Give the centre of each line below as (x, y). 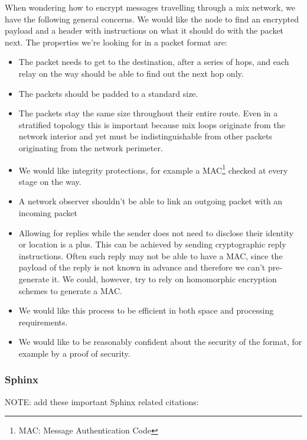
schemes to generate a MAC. (70, 290)
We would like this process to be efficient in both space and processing (146, 310)
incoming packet (48, 212)
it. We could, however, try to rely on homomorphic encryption (164, 278)
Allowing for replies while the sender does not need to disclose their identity (156, 232)
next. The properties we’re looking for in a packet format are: (116, 42)
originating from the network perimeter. (91, 147)
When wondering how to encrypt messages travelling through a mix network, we (150, 7)
